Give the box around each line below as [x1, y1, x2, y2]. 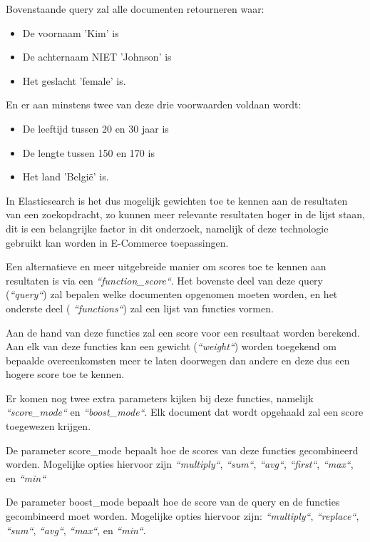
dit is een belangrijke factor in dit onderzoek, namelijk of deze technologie [6, 220, 329, 235]
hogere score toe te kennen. [6, 367, 125, 382]
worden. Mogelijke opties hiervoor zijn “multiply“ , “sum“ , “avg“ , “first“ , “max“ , [6, 456, 354, 471]
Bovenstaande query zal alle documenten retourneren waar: [6, 1, 264, 16]
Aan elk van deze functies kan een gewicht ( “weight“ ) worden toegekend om [6, 339, 336, 354]
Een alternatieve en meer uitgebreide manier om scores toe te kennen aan [6, 259, 327, 274]
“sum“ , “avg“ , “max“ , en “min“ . [6, 522, 146, 537]
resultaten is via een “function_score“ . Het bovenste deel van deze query [6, 272, 324, 287]
